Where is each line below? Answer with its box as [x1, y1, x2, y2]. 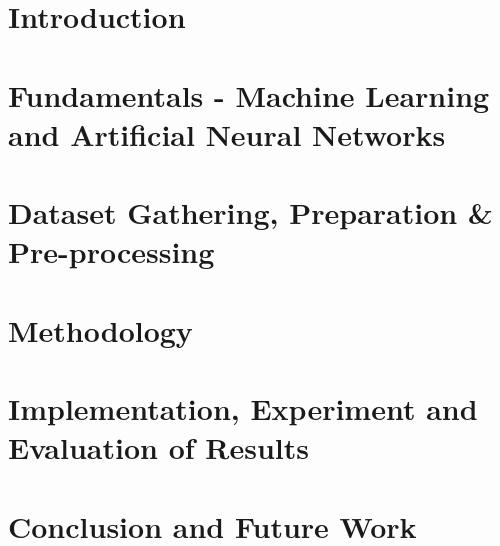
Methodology [8, 309, 193, 350]
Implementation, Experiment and [8, 388, 478, 429]
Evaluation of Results [8, 427, 310, 468]
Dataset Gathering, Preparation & [8, 192, 493, 233]
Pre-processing [8, 231, 215, 272]
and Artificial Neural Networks [8, 113, 446, 154]
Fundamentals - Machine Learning [8, 74, 490, 115]
